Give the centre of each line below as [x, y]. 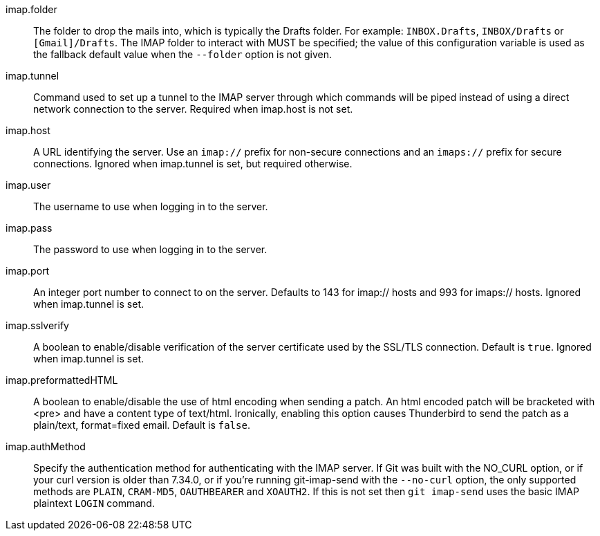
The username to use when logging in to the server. [151, 206]
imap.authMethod [46, 446]
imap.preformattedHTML [62, 380]
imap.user [28, 185]
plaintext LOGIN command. [94, 503]
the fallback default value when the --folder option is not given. [183, 54]
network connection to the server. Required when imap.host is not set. [193, 109]
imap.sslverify [37, 325]
